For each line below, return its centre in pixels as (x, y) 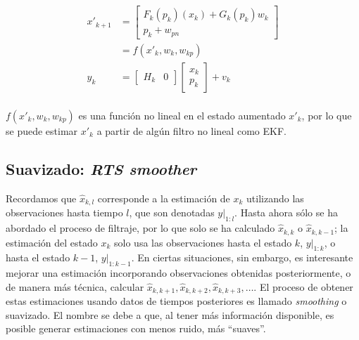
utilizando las (275, 198)
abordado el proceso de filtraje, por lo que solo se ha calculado (140, 228)
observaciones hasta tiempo (64, 212)
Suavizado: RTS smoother (101, 168)
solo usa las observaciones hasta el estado (203, 242)
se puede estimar (42, 131)
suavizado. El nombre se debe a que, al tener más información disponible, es (170, 314)
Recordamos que (41, 198)
